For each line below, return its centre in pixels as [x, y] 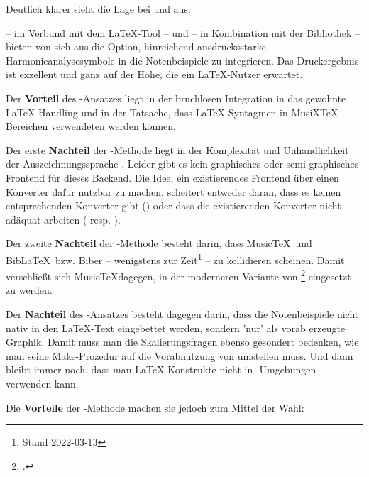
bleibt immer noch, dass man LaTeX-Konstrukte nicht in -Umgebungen [161, 369]
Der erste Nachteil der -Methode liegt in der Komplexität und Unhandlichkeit [177, 149]
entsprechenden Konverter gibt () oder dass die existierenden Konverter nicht [174, 205]
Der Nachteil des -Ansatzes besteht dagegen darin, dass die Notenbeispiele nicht [182, 314]
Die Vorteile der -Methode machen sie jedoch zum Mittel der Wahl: [155, 407]
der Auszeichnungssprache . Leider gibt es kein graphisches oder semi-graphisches [182, 164]
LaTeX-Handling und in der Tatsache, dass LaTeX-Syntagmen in [147, 112]
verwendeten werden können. [113, 126]
